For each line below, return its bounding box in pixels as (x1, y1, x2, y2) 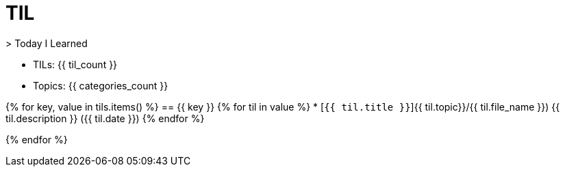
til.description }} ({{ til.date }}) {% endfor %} (5, 112, 205, 124)
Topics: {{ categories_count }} (33, 79, 168, 91)
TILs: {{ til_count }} (33, 58, 118, 70)
